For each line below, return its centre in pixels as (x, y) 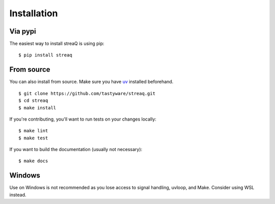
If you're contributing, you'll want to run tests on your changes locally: (83, 119)
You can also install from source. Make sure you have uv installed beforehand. (91, 82)
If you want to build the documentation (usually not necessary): (76, 150)
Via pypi (23, 31)
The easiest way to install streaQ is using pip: (57, 44)
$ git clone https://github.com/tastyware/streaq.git (87, 93)
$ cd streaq (33, 101)
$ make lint (33, 131)
